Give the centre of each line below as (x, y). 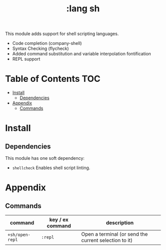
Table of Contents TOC (53, 79)
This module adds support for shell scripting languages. (62, 34)
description (120, 223)
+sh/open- (19, 235)
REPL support (26, 59)
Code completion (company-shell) (47, 43)
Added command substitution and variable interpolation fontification (82, 54)
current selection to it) (107, 241)
